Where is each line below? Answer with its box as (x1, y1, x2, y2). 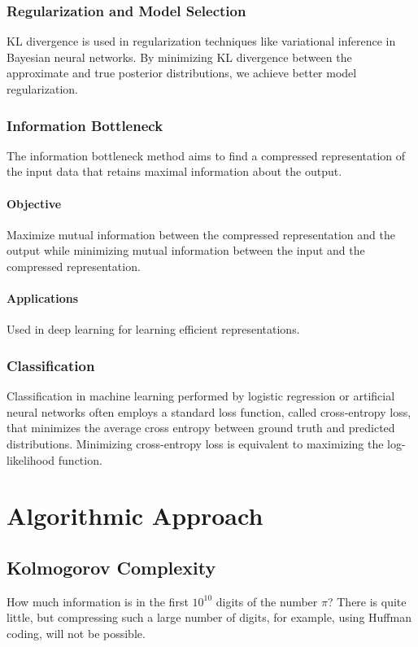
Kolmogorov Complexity (7, 554, 216, 579)
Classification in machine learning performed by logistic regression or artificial (7, 387, 395, 404)
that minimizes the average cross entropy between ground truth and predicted (7, 419, 395, 436)
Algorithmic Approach (7, 499, 263, 532)
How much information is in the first (7, 592, 189, 610)
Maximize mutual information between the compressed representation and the (7, 225, 395, 243)
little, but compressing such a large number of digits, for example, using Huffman (7, 609, 411, 626)
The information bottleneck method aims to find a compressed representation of (7, 146, 406, 164)
